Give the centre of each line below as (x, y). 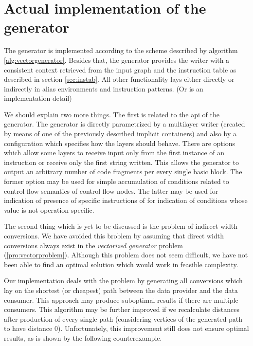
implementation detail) (38, 98)
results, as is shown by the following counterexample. (83, 337)
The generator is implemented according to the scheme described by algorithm (121, 50)
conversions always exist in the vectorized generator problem (94, 245)
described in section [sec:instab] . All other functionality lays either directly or (119, 79)
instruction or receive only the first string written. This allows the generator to (121, 162)
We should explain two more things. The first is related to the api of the (112, 114)
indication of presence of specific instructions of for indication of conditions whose (126, 200)
